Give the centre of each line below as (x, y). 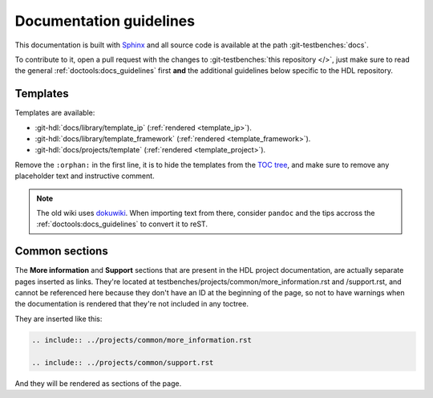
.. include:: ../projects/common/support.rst (123, 362)
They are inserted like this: (59, 319)
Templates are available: (55, 113)
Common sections (61, 252)
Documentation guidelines (105, 21)
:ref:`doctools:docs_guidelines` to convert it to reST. (122, 224)
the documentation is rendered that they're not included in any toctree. (132, 304)
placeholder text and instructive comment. (85, 176)
